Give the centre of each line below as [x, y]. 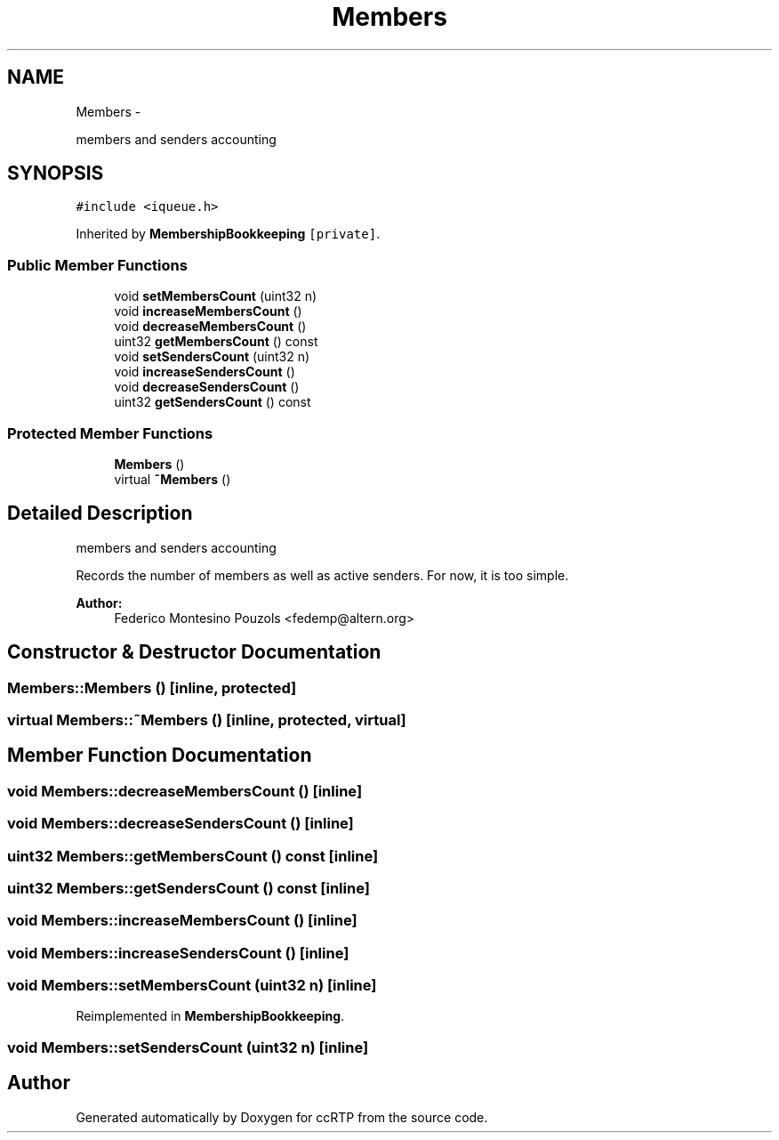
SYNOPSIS [56, 174]
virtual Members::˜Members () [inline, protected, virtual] [207, 720]
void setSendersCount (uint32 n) [212, 357]
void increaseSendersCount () [205, 372]
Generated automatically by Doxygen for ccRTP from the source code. [282, 1117]
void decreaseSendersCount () [207, 387]
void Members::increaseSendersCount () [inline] [178, 953]
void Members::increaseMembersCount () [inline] [182, 921]
